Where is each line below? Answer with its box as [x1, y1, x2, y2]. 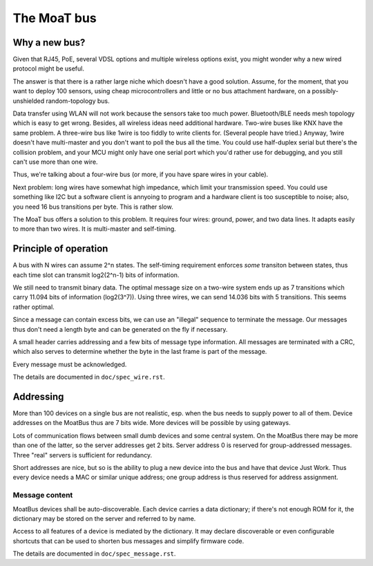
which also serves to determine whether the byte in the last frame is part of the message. [12, 348, 267, 356]
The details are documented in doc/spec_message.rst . [12, 549, 176, 558]
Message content [12, 491, 73, 500]
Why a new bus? [12, 37, 86, 48]
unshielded [12, 97, 45, 105]
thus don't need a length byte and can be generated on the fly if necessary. [12, 325, 228, 333]
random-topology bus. [46, 97, 110, 105]
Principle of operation [12, 243, 108, 255]
